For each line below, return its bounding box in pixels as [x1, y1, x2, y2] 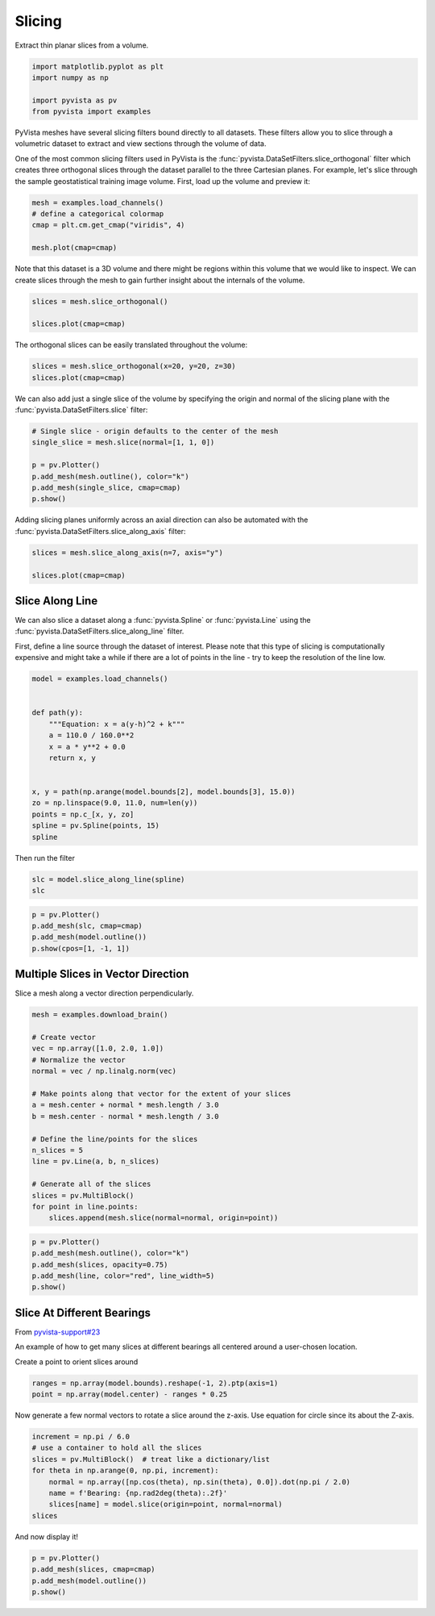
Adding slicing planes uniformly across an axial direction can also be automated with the [14, 515, 309, 524]
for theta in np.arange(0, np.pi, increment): [31, 1466, 219, 1476]
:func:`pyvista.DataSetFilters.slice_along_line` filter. [14, 626, 184, 637]
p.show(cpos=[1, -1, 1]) [31, 944, 130, 953]
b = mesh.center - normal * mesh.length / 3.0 [31, 1112, 219, 1121]
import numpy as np [31, 73, 109, 82]
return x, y [48, 753, 97, 762]
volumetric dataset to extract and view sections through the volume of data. [14, 139, 267, 148]
